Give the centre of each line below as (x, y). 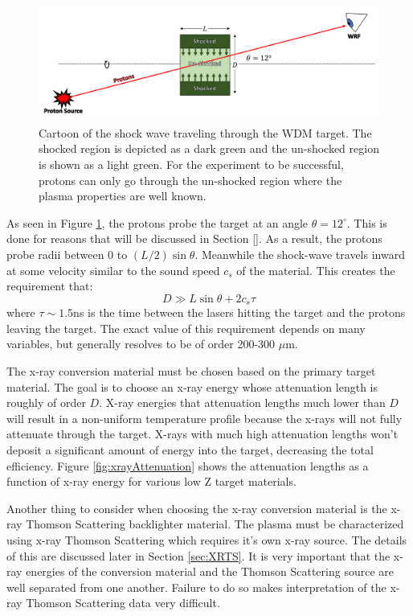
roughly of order (46, 402)
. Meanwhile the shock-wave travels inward (300, 255)
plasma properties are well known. (123, 196)
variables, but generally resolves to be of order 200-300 (141, 344)
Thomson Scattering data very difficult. (123, 603)
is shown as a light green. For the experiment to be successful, (191, 164)
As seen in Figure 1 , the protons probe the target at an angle (157, 222)
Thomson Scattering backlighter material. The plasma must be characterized (215, 524)
